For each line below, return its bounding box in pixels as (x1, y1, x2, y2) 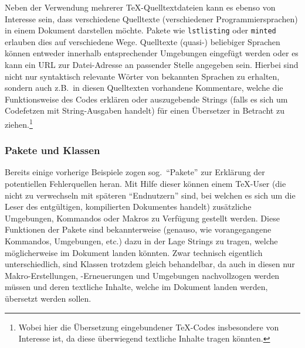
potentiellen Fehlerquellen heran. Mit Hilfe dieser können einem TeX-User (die (5, 178, 286, 190)
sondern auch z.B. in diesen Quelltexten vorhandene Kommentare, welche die (5, 81, 283, 94)
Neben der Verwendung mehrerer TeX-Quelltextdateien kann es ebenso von (5, 1, 276, 13)
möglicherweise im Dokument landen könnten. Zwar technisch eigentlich (5, 246, 263, 258)
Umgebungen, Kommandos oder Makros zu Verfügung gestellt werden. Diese (5, 211, 280, 224)
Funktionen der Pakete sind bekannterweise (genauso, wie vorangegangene (5, 223, 272, 236)
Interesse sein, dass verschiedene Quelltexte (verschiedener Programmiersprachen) (5, 12, 298, 25)
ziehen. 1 (5, 117, 33, 130)
